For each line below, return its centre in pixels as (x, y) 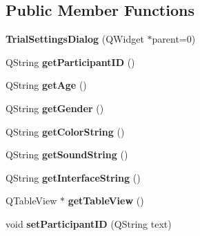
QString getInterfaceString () (73, 177)
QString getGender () (55, 108)
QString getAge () (46, 85)
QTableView (31, 201)
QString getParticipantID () (70, 62)
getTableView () (106, 201)
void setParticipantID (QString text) (89, 223)
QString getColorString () (65, 131)
